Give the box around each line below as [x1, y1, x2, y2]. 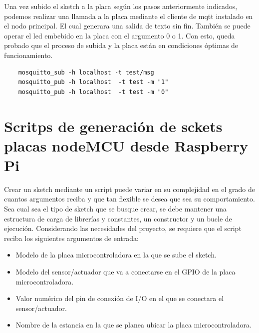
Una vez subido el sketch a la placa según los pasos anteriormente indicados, [4, 1, 238, 11]
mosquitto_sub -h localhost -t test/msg [18, 68, 154, 76]
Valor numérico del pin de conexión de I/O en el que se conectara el [15, 293, 224, 303]
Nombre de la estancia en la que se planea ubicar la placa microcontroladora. [15, 319, 252, 330]
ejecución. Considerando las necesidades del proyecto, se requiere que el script [4, 223, 242, 233]
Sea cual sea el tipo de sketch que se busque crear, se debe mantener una [4, 203, 227, 214]
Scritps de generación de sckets [4, 115, 223, 136]
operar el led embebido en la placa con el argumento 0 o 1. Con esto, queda [4, 30, 235, 40]
